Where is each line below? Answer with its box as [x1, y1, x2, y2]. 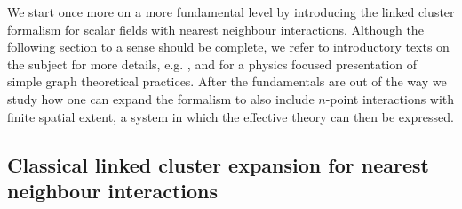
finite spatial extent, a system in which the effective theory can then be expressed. [7, 107, 454, 125]
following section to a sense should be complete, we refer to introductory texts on [7, 37, 450, 56]
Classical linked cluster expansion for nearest [7, 150, 429, 178]
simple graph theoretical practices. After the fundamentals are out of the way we [7, 72, 447, 91]
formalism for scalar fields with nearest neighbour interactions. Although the [7, 20, 424, 38]
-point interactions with [325, 89, 455, 108]
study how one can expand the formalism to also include [7, 89, 315, 108]
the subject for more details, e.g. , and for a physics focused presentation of [7, 54, 418, 73]
